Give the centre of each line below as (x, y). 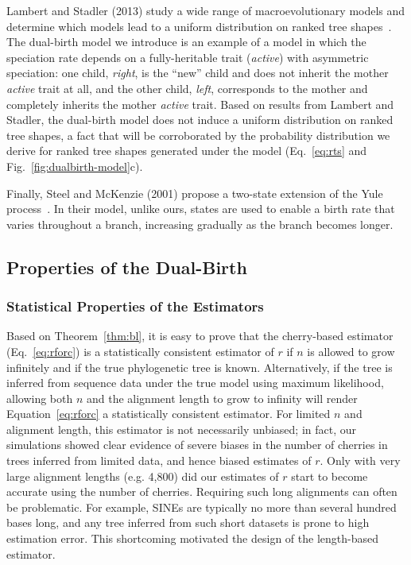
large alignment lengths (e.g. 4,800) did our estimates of (143, 476)
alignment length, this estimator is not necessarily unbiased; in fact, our (182, 429)
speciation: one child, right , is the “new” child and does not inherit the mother (198, 73)
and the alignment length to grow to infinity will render (222, 398)
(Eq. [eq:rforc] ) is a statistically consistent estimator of (140, 351)
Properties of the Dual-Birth (127, 267)
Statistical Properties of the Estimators (135, 306)
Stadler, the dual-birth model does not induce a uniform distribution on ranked (200, 120)
